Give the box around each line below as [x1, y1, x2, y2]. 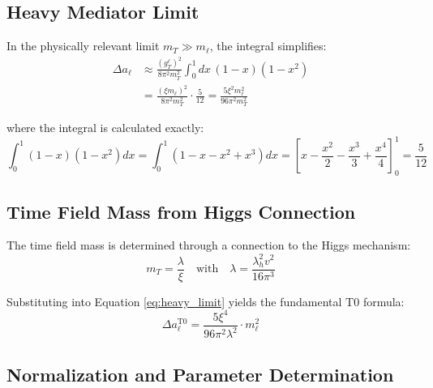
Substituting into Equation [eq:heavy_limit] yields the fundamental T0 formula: [6, 292, 405, 309]
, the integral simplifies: [209, 37, 327, 54]
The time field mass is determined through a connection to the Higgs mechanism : [6, 237, 411, 254]
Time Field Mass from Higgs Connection [6, 198, 356, 224]
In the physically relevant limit [6, 37, 160, 54]
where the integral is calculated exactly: [6, 119, 204, 136]
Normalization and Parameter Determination [6, 361, 394, 386]
